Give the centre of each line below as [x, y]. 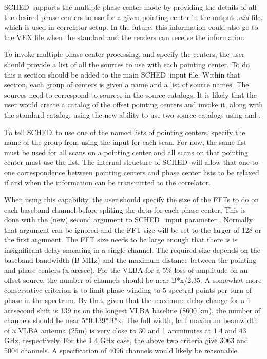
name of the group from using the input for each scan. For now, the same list [126, 142]
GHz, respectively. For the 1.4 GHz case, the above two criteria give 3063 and [126, 340]
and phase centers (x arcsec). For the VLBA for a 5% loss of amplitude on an [126, 270]
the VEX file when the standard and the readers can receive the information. [125, 37]
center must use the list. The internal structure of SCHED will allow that [120, 162]
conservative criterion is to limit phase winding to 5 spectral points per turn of [128, 290]
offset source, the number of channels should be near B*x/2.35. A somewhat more [133, 280]
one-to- [250, 162]
